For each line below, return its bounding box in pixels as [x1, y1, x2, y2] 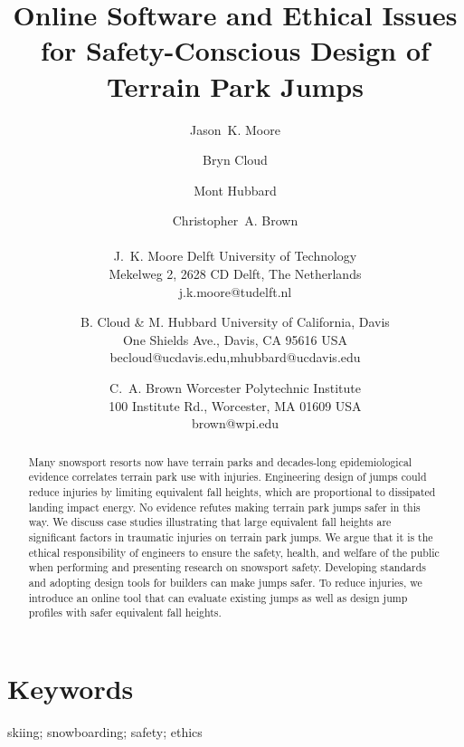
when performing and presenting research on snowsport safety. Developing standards [28, 560, 426, 575]
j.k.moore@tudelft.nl [178, 282, 292, 301]
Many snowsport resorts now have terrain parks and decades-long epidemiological [28, 454, 412, 469]
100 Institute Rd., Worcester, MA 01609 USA [109, 396, 362, 415]
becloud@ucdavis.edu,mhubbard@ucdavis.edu [109, 348, 361, 367]
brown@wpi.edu [191, 414, 279, 433]
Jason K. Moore [190, 120, 280, 139]
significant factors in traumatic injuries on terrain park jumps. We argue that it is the [28, 529, 433, 544]
